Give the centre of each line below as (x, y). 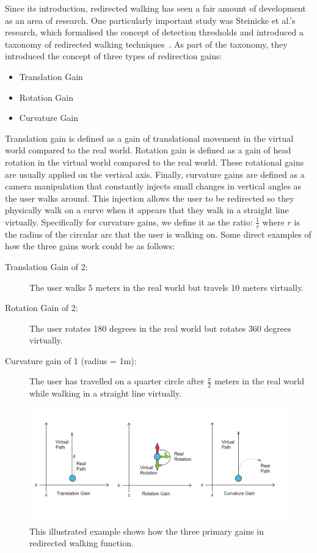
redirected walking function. (82, 543)
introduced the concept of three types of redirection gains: (114, 56)
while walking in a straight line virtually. (106, 393)
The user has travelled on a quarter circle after (117, 381)
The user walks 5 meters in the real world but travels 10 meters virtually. (167, 287)
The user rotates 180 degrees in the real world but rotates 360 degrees (160, 328)
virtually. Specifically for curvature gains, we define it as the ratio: (129, 222)
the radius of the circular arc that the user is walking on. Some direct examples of (158, 234)
